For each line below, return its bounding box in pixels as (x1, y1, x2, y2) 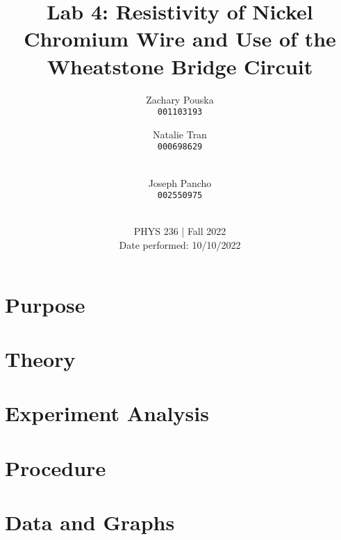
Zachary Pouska (146, 92, 214, 106)
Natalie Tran (153, 126, 207, 141)
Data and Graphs (5, 508, 175, 537)
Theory (5, 345, 76, 373)
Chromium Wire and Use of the (24, 24, 336, 53)
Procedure (5, 453, 106, 482)
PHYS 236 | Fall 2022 (133, 224, 226, 238)
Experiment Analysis (5, 399, 209, 427)
